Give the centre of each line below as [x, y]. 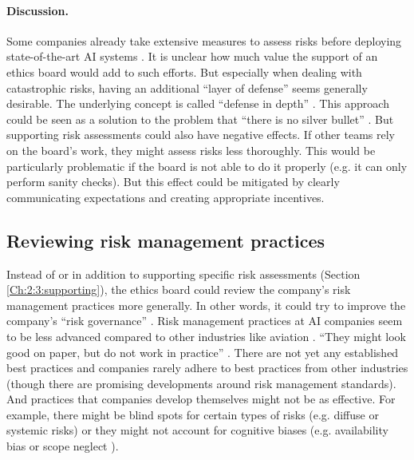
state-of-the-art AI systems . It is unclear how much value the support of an [192, 56]
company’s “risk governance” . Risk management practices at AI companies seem [205, 321]
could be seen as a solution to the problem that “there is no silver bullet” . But [200, 119]
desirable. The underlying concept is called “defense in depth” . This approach [198, 103]
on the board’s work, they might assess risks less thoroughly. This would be [191, 150]
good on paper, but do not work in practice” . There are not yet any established [203, 352]
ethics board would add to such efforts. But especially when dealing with [184, 71]
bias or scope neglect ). [63, 446]
